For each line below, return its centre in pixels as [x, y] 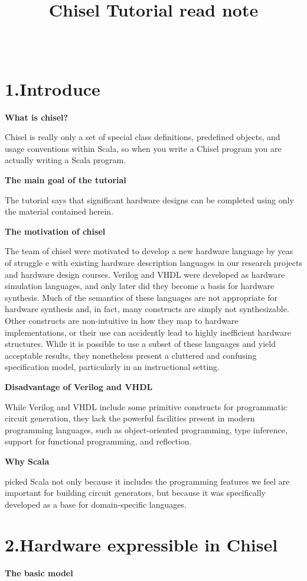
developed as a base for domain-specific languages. [96, 504]
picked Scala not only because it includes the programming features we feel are [147, 481]
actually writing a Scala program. [66, 160]
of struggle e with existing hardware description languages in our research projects [153, 262]
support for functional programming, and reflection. [98, 441]
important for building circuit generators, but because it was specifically [135, 493]
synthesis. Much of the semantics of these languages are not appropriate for [141, 297]
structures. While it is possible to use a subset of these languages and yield [140, 344]
